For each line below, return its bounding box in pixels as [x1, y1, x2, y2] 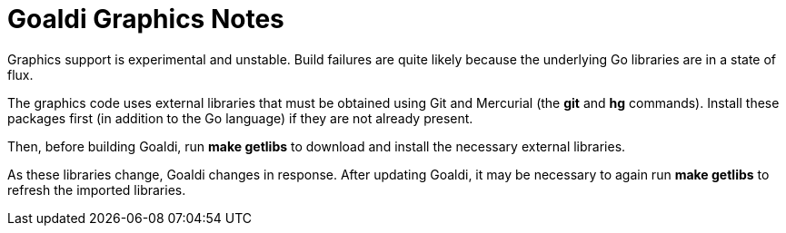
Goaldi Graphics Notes [7, 4, 284, 34]
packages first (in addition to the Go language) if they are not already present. [7, 110, 473, 126]
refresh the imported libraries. [7, 181, 186, 198]
